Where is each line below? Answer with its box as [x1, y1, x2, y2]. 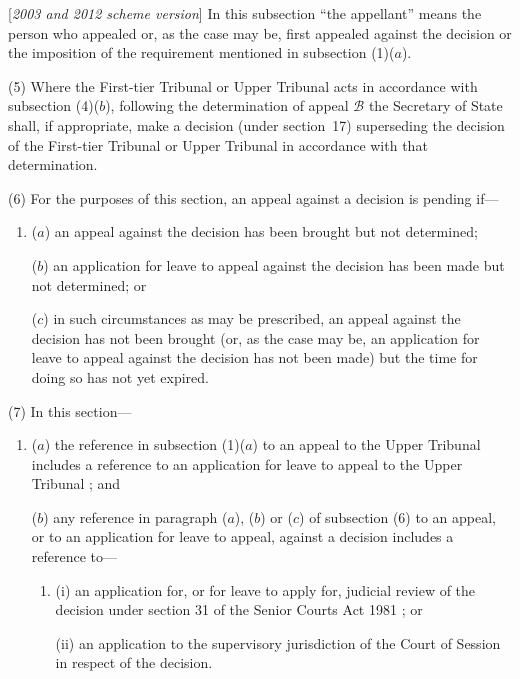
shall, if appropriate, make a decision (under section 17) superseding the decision [8, 114, 505, 135]
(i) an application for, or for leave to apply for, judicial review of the [55, 579, 476, 600]
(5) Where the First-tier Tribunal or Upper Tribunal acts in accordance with [8, 75, 478, 96]
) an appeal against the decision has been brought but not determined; [44, 221, 478, 242]
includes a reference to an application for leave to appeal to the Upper [31, 453, 463, 474]
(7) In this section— [8, 400, 132, 421]
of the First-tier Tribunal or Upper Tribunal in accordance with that [8, 134, 428, 155]
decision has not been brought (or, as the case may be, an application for [31, 327, 480, 348]
